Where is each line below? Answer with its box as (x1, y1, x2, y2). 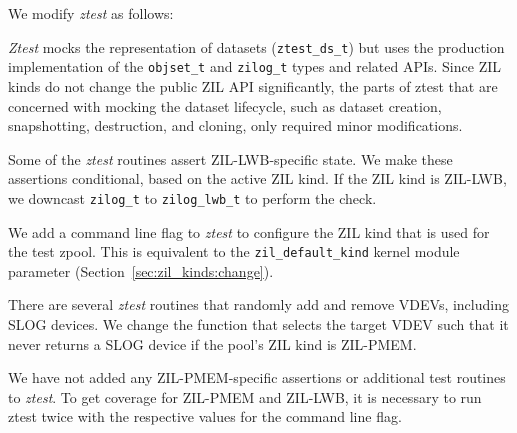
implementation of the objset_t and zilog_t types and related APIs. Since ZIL (8, 56, 501, 77)
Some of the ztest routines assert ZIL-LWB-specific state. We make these (8, 148, 453, 169)
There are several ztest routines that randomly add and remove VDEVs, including (8, 294, 509, 315)
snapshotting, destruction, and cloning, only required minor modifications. (8, 115, 463, 136)
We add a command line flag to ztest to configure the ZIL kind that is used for (8, 221, 490, 242)
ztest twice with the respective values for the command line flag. (8, 406, 402, 427)
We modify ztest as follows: (8, 3, 174, 23)
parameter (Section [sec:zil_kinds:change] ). (8, 260, 274, 281)
